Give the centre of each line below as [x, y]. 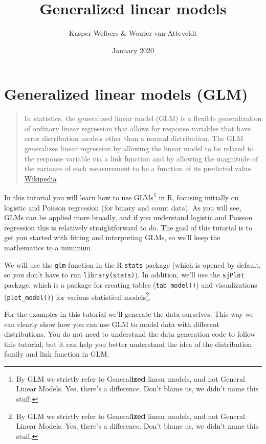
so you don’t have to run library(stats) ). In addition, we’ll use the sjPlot [124, 275]
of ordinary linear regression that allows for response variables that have [137, 128]
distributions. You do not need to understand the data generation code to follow [130, 334]
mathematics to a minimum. [49, 248]
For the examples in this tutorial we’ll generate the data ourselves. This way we [129, 313]
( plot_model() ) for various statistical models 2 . [77, 296]
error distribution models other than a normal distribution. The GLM [134, 138]
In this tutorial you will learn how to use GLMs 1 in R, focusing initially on [121, 197]
